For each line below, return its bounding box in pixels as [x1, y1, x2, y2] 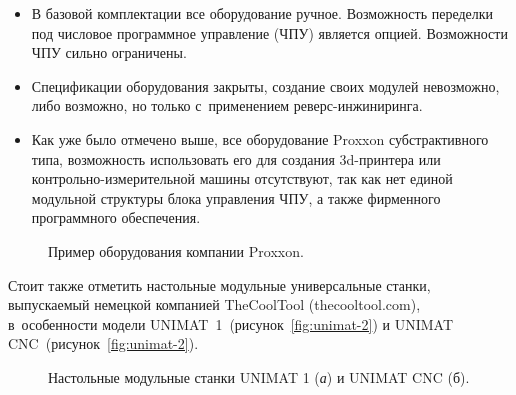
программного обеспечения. [31, 207, 201, 228]
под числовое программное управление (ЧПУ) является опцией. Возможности [31, 22, 508, 43]
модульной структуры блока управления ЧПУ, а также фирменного [31, 187, 441, 208]
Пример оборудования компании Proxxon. [48, 240, 304, 261]
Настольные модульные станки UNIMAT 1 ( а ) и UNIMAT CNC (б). [48, 366, 470, 387]
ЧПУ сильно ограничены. [31, 42, 187, 63]
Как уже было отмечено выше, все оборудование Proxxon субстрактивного [31, 128, 489, 149]
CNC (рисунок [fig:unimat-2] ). [8, 333, 199, 354]
